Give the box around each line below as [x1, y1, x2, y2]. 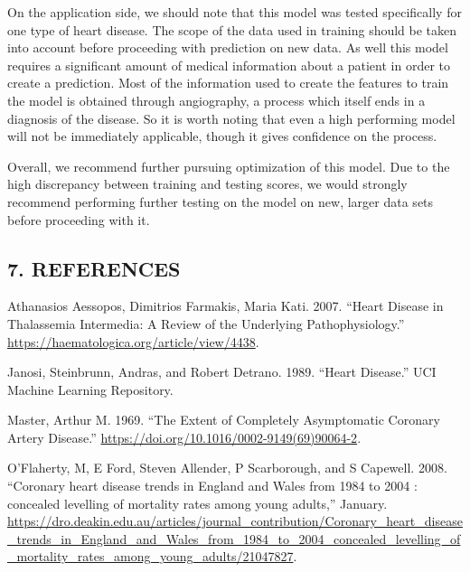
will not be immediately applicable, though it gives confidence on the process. [7, 127, 437, 145]
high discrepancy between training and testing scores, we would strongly [7, 174, 408, 193]
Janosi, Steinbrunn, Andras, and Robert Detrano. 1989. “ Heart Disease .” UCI [7, 362, 437, 381]
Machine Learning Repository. [7, 380, 174, 399]
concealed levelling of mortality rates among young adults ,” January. [7, 493, 388, 512]
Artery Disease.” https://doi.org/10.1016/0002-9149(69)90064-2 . [7, 427, 362, 446]
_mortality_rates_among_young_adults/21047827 [7, 547, 294, 566]
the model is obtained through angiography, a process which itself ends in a [7, 90, 426, 109]
